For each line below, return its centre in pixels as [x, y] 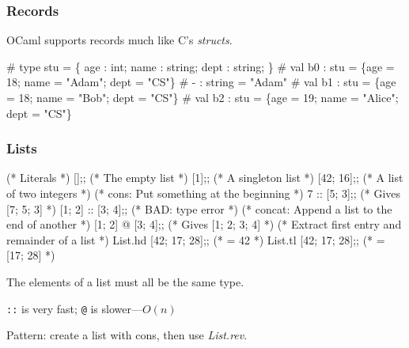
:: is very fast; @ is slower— [74, 308]
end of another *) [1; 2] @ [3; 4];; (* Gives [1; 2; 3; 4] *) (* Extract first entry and [204, 224]
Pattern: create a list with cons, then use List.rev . [127, 335]
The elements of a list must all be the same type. [125, 281]
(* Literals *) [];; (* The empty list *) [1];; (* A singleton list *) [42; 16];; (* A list [205, 178]
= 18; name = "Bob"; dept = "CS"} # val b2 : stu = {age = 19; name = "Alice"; [203, 97]
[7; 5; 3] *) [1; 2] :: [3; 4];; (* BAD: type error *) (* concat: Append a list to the [199, 208]
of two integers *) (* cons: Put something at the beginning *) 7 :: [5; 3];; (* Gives [204, 193]
